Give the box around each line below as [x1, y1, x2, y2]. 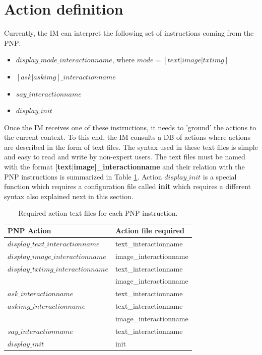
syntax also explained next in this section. [4, 191, 134, 201]
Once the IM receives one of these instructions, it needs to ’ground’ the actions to [4, 122, 256, 132]
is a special [203, 171, 237, 182]
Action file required [115, 225, 184, 236]
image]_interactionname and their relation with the [74, 161, 245, 172]
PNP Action [8, 225, 51, 236]
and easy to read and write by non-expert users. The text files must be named [4, 151, 245, 162]
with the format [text [4, 161, 72, 172]
